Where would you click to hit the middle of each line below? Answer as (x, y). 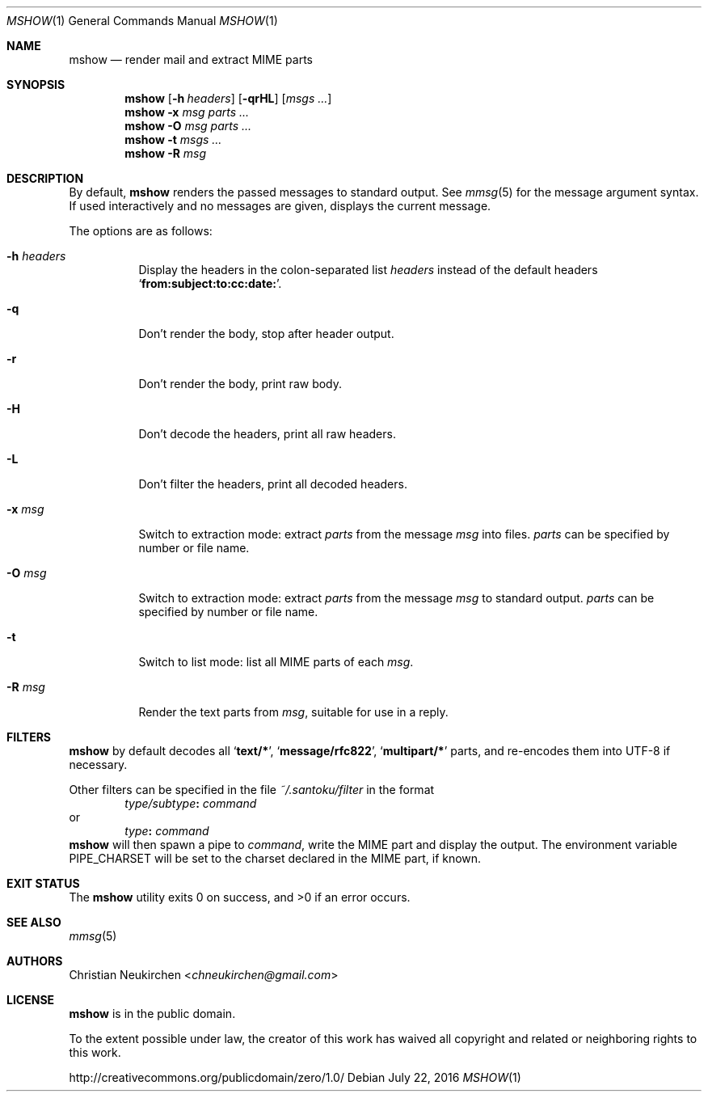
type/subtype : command (191, 803)
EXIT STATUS (43, 883)
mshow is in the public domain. (152, 1014)
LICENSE (31, 1000)
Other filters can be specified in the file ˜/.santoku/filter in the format (252, 790)
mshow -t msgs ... (173, 139)
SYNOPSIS (36, 84)
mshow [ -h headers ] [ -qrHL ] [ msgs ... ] (228, 98)
